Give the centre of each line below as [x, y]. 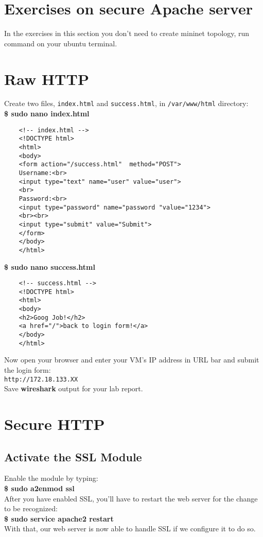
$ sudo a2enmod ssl [39, 488]
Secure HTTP [55, 424]
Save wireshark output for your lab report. [74, 388]
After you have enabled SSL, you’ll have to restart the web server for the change [131, 498]
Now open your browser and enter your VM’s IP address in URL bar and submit [132, 360]
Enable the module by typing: [51, 478]
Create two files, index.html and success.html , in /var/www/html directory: [126, 103]
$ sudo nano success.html [50, 266]
